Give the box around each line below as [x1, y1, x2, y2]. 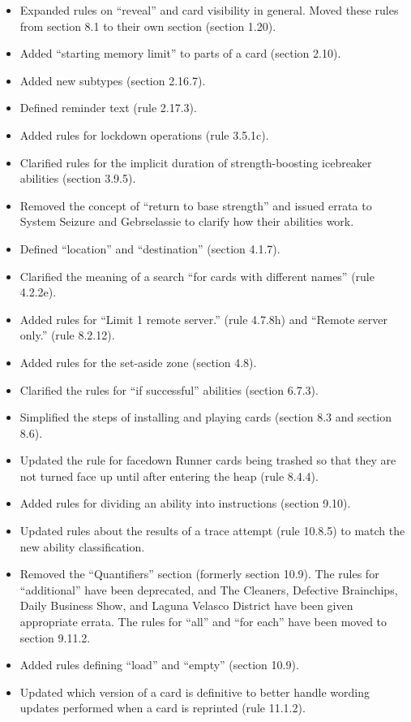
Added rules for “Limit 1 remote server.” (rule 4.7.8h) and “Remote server [19, 310, 387, 327]
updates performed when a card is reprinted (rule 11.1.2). [19, 699, 306, 716]
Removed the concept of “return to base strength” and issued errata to [19, 197, 372, 214]
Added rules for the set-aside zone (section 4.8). [19, 353, 257, 370]
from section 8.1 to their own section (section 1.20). [19, 17, 276, 34]
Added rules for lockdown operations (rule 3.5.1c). [19, 126, 269, 143]
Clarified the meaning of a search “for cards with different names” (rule [19, 267, 375, 284]
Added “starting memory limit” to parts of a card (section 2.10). [19, 45, 341, 62]
